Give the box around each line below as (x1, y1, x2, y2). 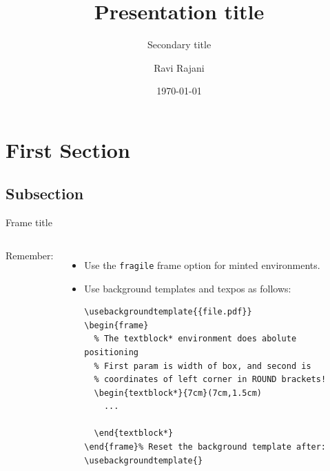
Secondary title (147, 37, 212, 52)
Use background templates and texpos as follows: (84, 281, 291, 295)
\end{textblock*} (94, 428, 174, 439)
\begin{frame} (84, 320, 149, 330)
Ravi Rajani (154, 60, 205, 74)
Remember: (6, 248, 54, 262)
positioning (84, 347, 138, 357)
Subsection (6, 183, 84, 204)
